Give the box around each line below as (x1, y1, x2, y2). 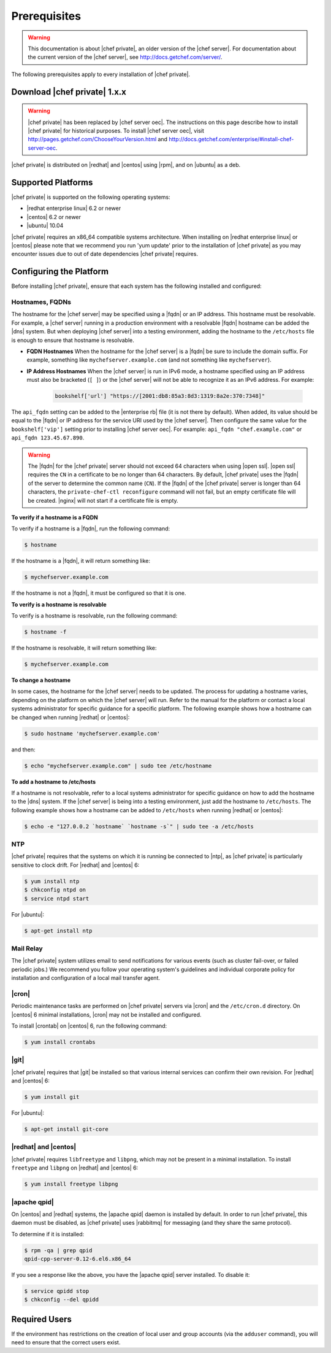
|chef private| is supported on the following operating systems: (11, 193, 171, 201)
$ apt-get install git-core (24, 1126, 108, 1133)
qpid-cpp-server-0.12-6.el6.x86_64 (24, 1255, 131, 1263)
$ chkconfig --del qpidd (24, 1296, 99, 1303)
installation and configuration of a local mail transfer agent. (11, 974, 161, 982)
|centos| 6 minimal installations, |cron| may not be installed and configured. (11, 1010, 202, 1018)
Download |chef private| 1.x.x (11, 87, 127, 97)
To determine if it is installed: (11, 1230, 85, 1238)
